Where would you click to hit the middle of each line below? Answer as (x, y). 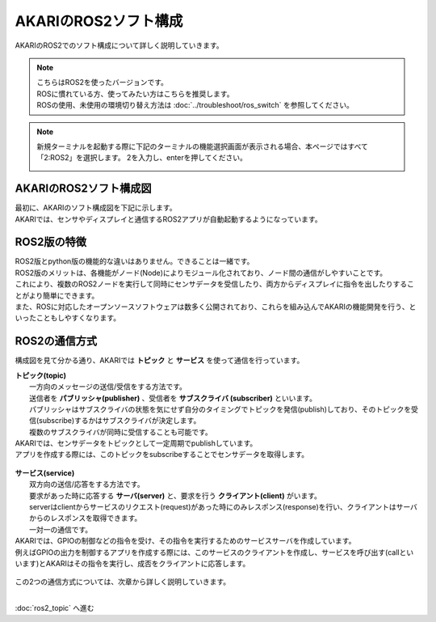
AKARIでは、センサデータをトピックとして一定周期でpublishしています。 (136, 443)
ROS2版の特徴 (50, 242)
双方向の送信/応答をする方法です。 (87, 484)
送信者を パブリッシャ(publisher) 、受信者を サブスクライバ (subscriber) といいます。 (173, 398)
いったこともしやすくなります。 (68, 318)
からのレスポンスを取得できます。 (86, 518)
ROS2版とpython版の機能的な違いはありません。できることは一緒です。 (134, 261)
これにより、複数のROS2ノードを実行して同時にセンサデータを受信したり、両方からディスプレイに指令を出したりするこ (215, 284)
